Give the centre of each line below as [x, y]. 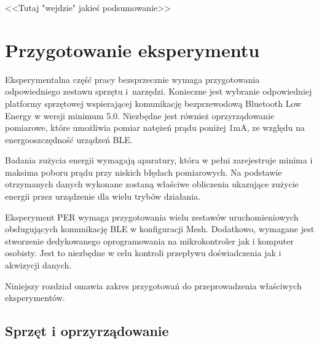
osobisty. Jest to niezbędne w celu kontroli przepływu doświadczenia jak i [143, 253]
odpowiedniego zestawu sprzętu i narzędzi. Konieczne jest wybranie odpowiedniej [159, 91]
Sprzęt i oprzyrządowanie [87, 331]
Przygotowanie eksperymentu [132, 49]
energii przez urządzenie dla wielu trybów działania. [103, 196]
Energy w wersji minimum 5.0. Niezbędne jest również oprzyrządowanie [140, 115]
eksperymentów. [35, 298]
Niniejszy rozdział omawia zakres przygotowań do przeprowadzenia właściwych [153, 285]
